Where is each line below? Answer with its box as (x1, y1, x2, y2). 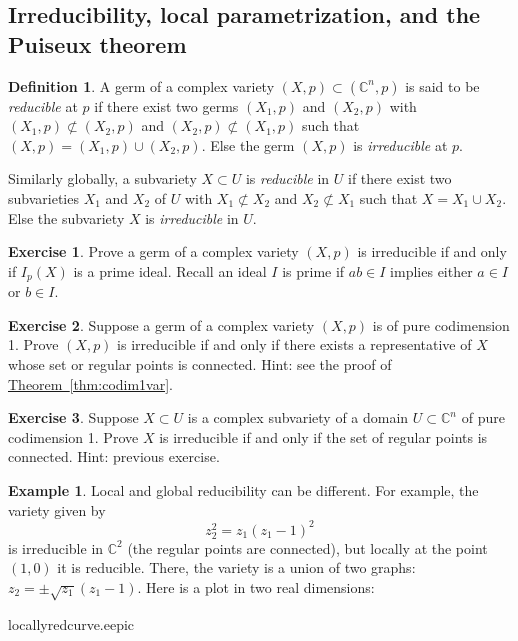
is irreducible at (353, 134, 448, 155)
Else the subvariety (8, 207, 125, 228)
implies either (390, 260, 473, 281)
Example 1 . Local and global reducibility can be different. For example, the (8, 479, 479, 500)
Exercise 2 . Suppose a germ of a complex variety (8, 314, 315, 335)
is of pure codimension (372, 314, 510, 335)
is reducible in (245, 168, 330, 189)
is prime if (282, 260, 345, 281)
